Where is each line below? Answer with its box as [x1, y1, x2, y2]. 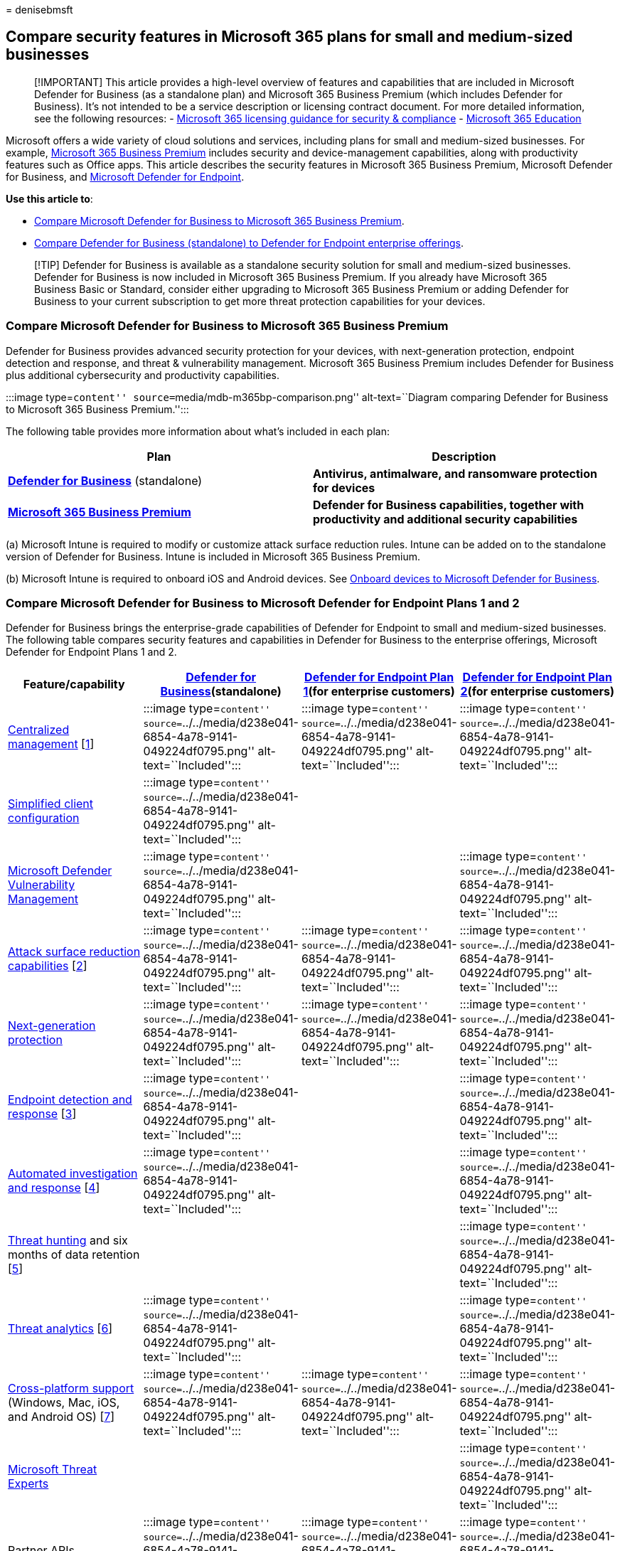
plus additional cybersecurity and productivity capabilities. [6, 368, 279, 381]
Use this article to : [6, 192, 93, 205]
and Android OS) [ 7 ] [8, 1409, 115, 1424]
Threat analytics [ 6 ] [8, 1321, 113, 1336]
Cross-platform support [8, 1381, 134, 1396]
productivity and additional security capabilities [313, 511, 578, 526]
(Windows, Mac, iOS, [8, 1395, 120, 1410]
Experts [8, 1476, 49, 1491]
